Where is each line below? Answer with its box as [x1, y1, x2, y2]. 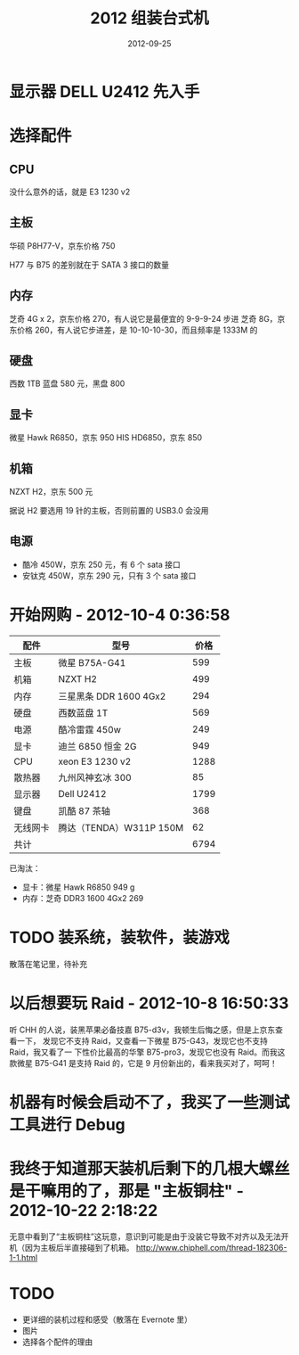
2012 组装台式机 [90, 8, 209, 29]
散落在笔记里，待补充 [9, 958, 87, 969]
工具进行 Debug [9, 1114, 126, 1135]
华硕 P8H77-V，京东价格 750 [9, 240, 116, 250]
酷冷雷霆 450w [58, 723, 122, 735]
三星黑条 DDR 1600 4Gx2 [58, 690, 166, 702]
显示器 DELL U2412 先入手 [9, 81, 200, 102]
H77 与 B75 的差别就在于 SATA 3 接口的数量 [9, 259, 170, 270]
